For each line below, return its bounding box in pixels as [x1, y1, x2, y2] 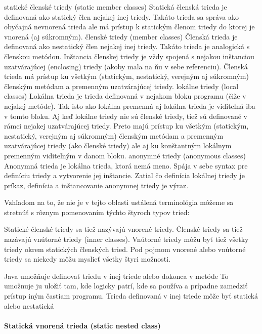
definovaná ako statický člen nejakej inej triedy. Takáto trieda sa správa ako [4, 11, 239, 22]
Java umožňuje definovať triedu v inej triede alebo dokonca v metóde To [4, 270, 229, 281]
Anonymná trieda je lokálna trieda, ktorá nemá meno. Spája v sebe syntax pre [4, 160, 248, 171]
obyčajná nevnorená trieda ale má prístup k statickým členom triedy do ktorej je [4, 21, 255, 32]
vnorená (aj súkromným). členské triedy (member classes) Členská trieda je [4, 31, 238, 41]
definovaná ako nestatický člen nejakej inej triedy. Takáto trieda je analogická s [4, 41, 250, 52]
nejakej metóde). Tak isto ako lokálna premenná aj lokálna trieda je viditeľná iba [4, 100, 255, 111]
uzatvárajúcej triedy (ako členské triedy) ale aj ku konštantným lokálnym [4, 140, 232, 151]
